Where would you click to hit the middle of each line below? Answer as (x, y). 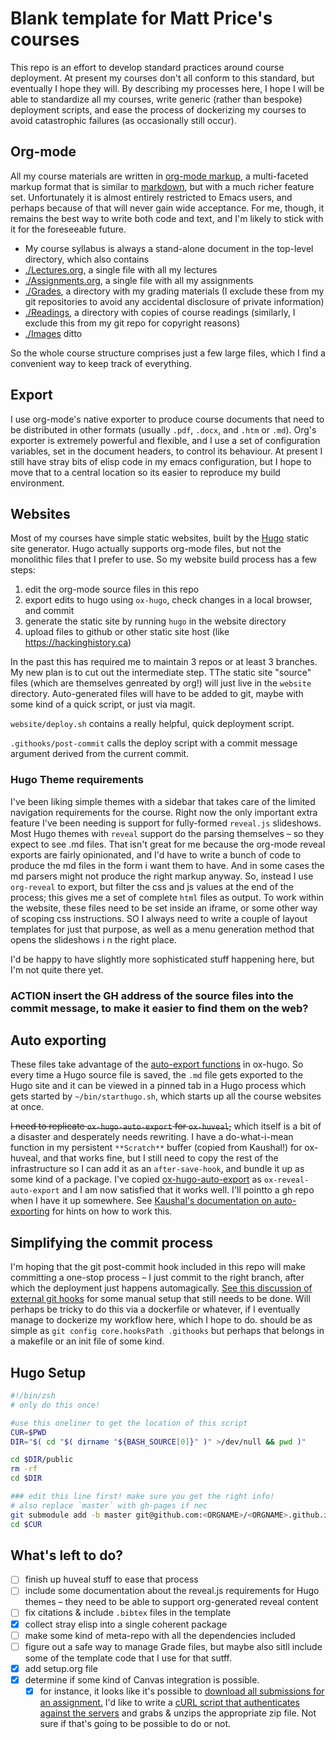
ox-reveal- (286, 1180)
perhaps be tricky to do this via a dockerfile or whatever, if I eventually (155, 1309)
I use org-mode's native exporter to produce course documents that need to (167, 419)
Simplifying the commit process (111, 1242)
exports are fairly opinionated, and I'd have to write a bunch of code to (156, 854)
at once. (27, 1107)
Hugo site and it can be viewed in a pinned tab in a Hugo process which (158, 1086)
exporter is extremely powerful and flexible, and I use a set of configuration (165, 440)
